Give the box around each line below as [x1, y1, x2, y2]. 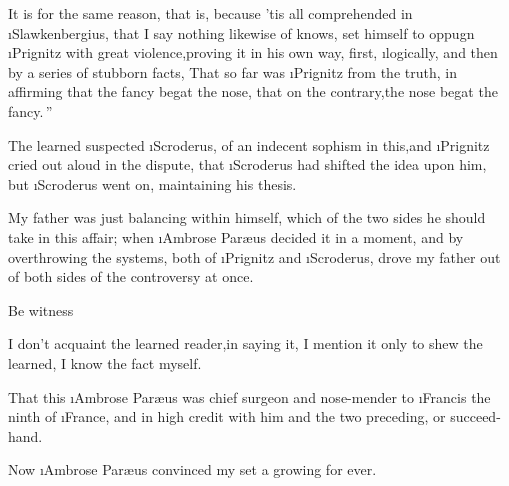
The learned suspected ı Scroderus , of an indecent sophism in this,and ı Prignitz [8, 134, 490, 155]
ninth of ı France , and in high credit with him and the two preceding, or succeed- [8, 406, 501, 427]
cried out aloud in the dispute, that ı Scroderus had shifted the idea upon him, [8, 154, 487, 175]
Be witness [8, 299, 74, 320]
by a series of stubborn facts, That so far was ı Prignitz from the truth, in [8, 61, 457, 82]
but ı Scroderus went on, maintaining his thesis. [8, 173, 297, 194]
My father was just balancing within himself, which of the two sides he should [8, 207, 486, 228]
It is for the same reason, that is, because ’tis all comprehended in [8, 3, 413, 23]
